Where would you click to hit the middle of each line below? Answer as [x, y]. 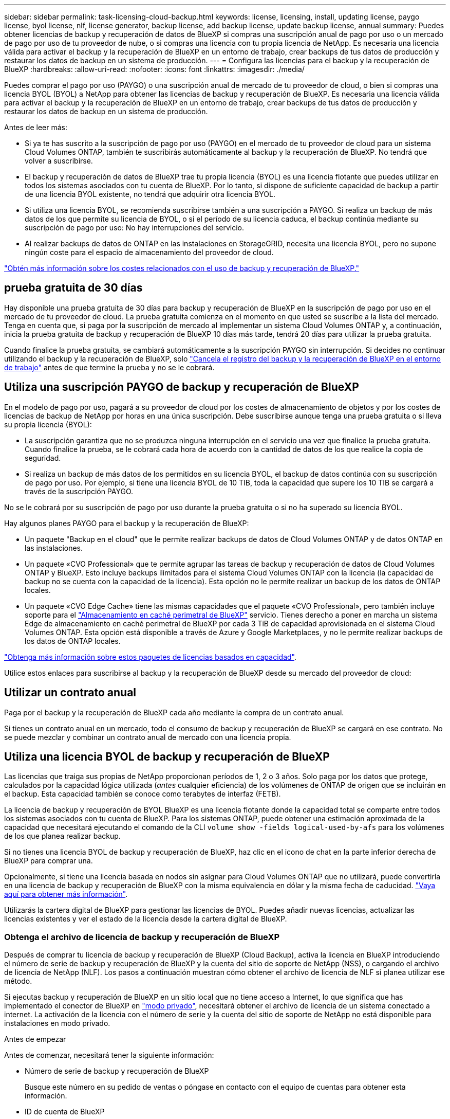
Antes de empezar [35, 1039]
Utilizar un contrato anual [70, 693]
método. [18, 981]
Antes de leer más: [36, 127]
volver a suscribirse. [59, 161]
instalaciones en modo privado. [57, 1023]
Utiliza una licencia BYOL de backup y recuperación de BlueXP [167, 756]
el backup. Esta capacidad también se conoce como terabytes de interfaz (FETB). [143, 794]
